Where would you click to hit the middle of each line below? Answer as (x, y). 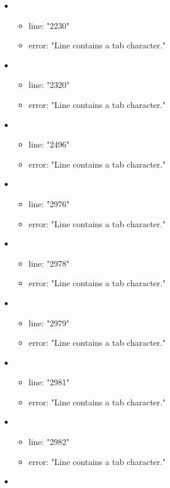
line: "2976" (49, 203)
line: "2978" (49, 263)
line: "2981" (49, 382)
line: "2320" (49, 85)
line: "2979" (49, 322)
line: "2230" (49, 25)
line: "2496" (49, 144)
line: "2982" (49, 442)
